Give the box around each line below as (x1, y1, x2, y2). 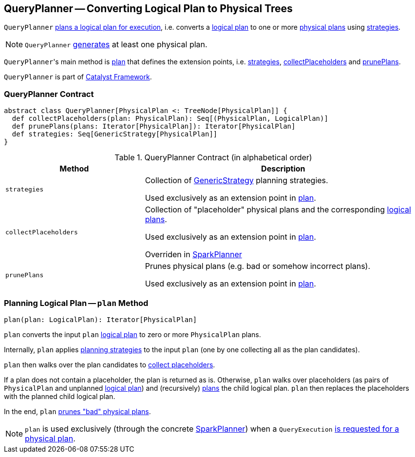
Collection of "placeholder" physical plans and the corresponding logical (145, 205, 411, 215)
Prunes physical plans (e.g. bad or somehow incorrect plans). (145, 261, 371, 271)
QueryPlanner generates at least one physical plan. (25, 39, 207, 50)
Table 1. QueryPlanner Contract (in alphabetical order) (114, 152, 312, 163)
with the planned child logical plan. (4, 392, 115, 400)
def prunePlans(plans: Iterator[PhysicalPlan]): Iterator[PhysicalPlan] (12, 122, 296, 131)
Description (261, 164, 305, 174)
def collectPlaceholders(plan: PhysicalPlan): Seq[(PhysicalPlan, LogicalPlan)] (12, 114, 328, 123)
